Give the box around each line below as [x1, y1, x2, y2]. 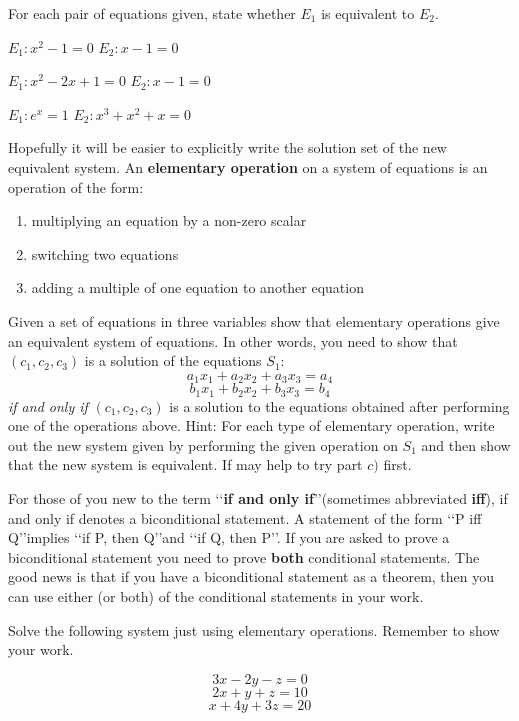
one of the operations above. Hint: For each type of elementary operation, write [8, 415, 495, 436]
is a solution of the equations [84, 350, 262, 371]
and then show [421, 434, 511, 455]
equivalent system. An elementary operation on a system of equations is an [8, 156, 488, 177]
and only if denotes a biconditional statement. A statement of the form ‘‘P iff [8, 507, 482, 528]
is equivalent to [321, 3, 415, 23]
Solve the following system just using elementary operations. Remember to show [8, 619, 500, 640]
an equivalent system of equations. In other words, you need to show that [8, 330, 458, 351]
